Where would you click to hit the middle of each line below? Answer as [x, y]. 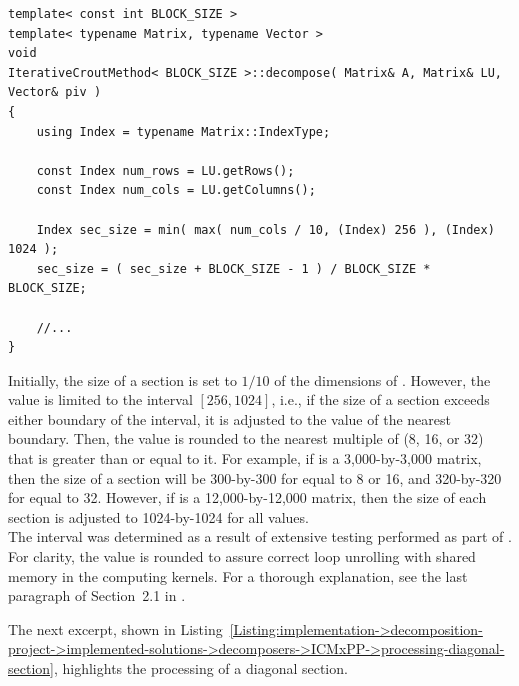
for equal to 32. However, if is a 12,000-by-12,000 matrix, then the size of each [247, 497]
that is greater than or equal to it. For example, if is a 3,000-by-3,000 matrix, [245, 458]
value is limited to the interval [100, 399]
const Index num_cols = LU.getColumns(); [176, 190]
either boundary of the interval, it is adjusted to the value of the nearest [229, 418]
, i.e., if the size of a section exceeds [380, 399]
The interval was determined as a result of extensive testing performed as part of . [260, 536]
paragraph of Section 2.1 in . [97, 595]
